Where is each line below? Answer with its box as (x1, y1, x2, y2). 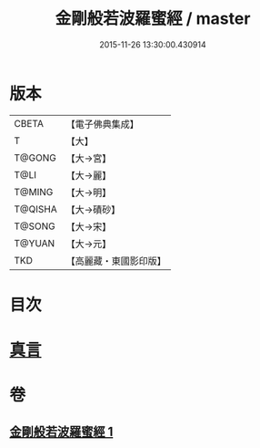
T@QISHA (14, 203, 57, 215)
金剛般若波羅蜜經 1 (9, 423, 114, 439)
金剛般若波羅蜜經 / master (55, 8, 251, 29)
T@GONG (14, 151, 56, 164)
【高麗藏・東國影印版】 (65, 255, 166, 267)
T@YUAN (14, 236, 55, 249)
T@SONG (14, 220, 56, 233)
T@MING (14, 185, 54, 198)
